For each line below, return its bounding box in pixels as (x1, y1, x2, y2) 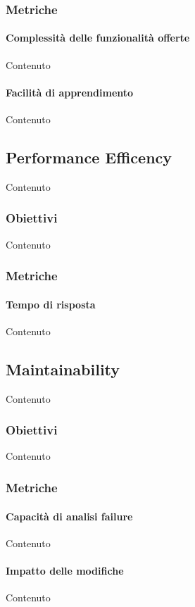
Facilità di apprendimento (6, 85, 134, 99)
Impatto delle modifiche (6, 563, 124, 577)
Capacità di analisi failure (6, 508, 133, 523)
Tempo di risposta (6, 296, 96, 311)
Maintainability (6, 358, 120, 380)
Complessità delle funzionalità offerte (6, 30, 190, 45)
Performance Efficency (6, 146, 172, 168)
